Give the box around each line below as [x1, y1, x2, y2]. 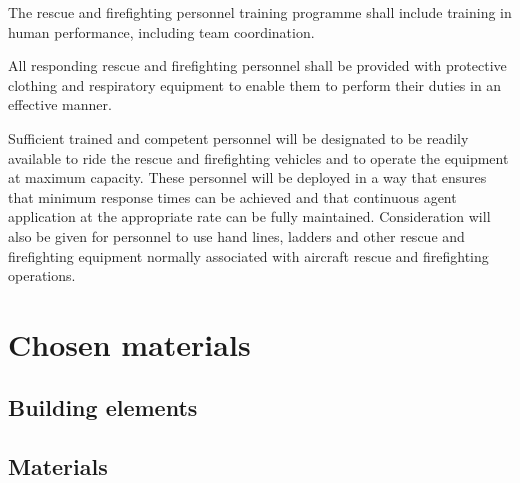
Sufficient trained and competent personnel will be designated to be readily [8, 127, 469, 148]
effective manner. [8, 94, 112, 115]
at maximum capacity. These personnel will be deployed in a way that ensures [8, 167, 487, 188]
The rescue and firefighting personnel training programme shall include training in [8, 2, 512, 22]
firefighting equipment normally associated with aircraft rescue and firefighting [8, 245, 489, 266]
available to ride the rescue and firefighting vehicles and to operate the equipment [8, 147, 509, 168]
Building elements [8, 392, 198, 423]
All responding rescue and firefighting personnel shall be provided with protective [8, 55, 507, 76]
